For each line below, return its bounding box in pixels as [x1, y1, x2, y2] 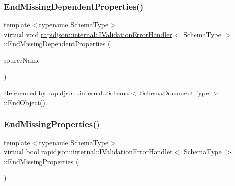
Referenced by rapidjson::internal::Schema [4, 88, 129, 98]
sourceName [4, 55, 40, 65]
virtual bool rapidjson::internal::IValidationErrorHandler [4, 147, 173, 157]
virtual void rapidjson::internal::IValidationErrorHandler [4, 29, 172, 39]
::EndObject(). [4, 97, 47, 107]
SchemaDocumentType [140, 88, 209, 98]
